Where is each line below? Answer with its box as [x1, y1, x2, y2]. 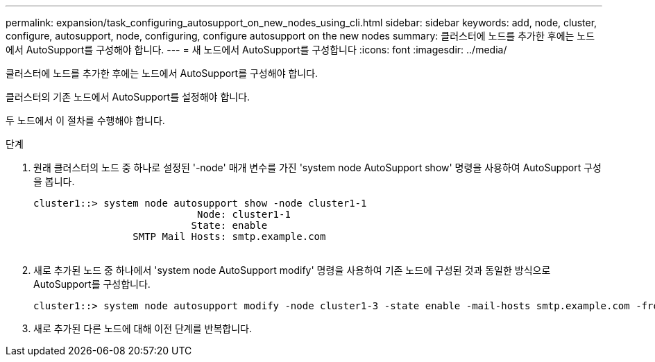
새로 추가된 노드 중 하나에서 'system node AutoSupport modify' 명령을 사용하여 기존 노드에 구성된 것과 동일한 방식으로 [33, 264, 551, 276]
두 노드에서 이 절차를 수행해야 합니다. [6, 114, 165, 126]
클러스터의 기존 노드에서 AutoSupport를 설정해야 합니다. [6, 91, 250, 103]
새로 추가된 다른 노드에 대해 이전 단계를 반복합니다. [33, 322, 252, 334]
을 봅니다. [33, 175, 75, 187]
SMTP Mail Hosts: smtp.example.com [133, 231, 326, 242]
